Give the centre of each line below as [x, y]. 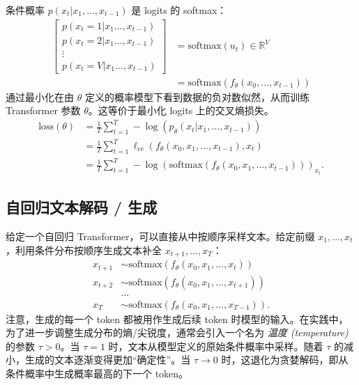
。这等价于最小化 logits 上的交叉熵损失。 [181, 110]
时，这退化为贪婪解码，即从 [285, 360]
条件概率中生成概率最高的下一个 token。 [97, 373]
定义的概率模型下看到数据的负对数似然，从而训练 [197, 96]
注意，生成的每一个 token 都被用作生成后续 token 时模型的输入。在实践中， [177, 319]
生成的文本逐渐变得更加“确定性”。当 [108, 360]
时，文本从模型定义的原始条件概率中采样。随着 [216, 346]
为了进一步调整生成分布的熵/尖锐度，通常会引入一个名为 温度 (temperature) [177, 332]
